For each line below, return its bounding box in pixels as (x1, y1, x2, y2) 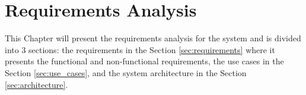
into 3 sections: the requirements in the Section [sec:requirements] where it (5, 43, 275, 55)
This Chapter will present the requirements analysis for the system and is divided (5, 32, 301, 44)
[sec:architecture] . (5, 78, 68, 90)
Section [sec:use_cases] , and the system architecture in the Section (5, 66, 247, 78)
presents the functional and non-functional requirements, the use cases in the (5, 55, 284, 67)
